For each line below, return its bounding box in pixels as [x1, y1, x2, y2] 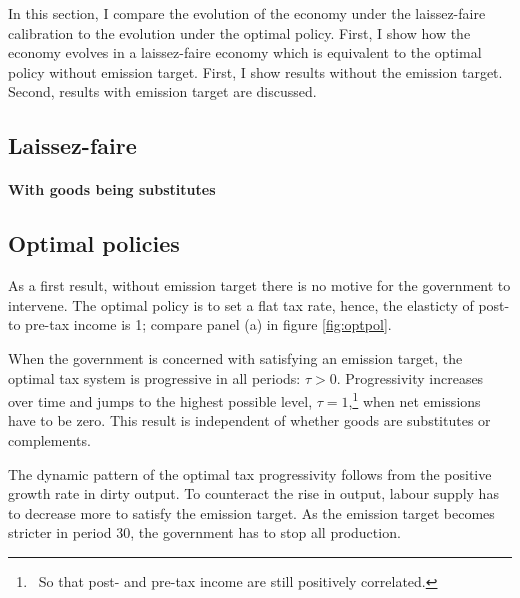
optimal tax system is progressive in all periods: [8, 367, 301, 388]
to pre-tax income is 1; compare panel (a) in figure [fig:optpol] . [8, 314, 392, 335]
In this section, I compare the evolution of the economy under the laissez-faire [8, 3, 486, 23]
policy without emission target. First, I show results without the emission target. [8, 61, 503, 82]
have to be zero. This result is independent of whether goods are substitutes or [8, 410, 491, 431]
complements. [8, 429, 91, 450]
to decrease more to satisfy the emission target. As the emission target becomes [8, 502, 495, 523]
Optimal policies [8, 228, 180, 259]
